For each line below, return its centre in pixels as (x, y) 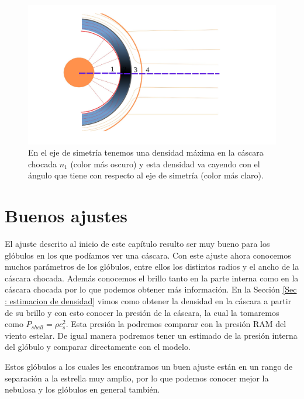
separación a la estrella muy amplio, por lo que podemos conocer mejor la (137, 378)
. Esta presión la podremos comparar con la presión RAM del (176, 324)
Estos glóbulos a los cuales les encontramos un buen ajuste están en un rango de (149, 366)
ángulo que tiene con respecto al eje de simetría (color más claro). (146, 175)
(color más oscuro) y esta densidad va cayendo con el (165, 164)
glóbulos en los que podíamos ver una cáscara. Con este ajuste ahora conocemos (148, 255)
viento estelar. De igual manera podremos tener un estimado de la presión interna (151, 335)
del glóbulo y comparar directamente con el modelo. (98, 347)
